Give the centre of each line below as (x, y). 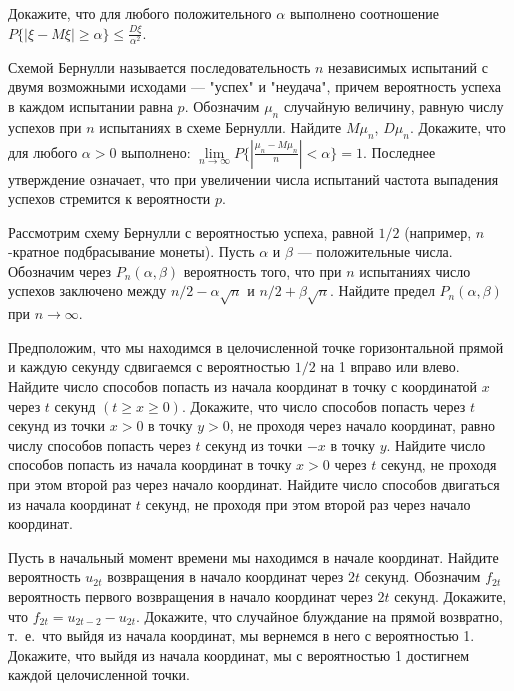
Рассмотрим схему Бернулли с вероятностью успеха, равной (191, 231)
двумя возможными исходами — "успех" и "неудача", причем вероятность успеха (254, 86)
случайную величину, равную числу (393, 105)
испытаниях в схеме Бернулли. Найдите (220, 126)
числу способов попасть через (99, 444)
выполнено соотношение (364, 13)
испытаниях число (415, 270)
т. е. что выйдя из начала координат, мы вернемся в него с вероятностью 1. (241, 635)
